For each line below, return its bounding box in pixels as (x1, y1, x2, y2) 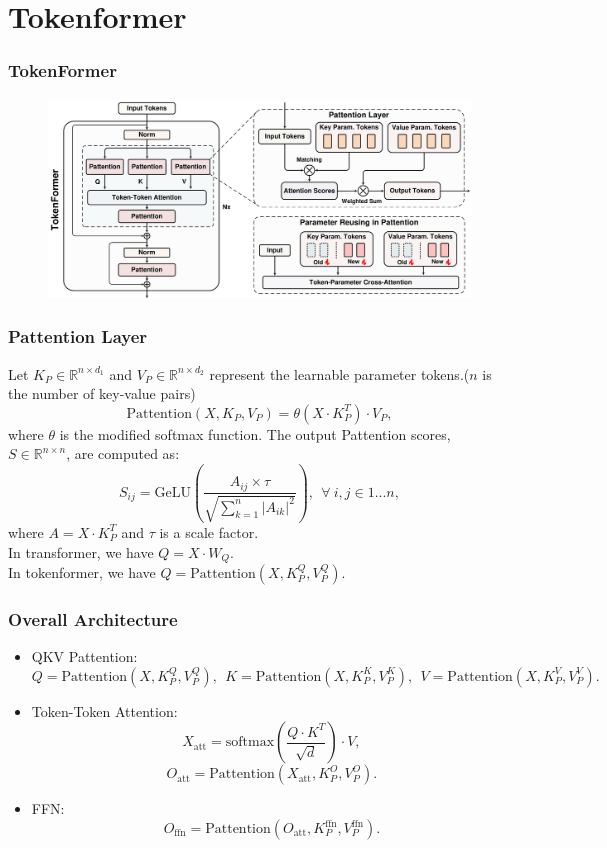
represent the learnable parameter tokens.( (209, 363, 470, 384)
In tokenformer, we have (8, 562, 156, 583)
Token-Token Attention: (31, 700, 178, 721)
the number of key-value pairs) (8, 383, 196, 404)
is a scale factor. (159, 521, 259, 542)
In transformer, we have (8, 541, 154, 562)
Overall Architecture (8, 606, 178, 631)
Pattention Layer (8, 324, 148, 349)
